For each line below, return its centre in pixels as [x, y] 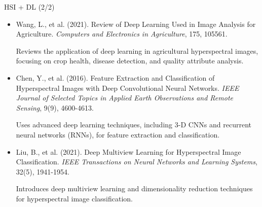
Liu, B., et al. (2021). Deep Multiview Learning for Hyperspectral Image [128, 151]
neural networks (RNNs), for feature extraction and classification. [118, 134]
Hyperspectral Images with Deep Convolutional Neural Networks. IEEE [127, 88]
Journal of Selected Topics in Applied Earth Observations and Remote [124, 98]
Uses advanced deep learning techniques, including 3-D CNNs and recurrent [134, 125]
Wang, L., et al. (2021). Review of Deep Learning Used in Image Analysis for [136, 24]
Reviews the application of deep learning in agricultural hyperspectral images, [137, 50]
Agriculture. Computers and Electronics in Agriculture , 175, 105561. [122, 34]
